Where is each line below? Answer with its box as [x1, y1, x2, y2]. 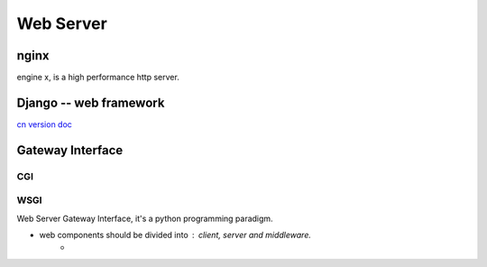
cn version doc [16, 118, 72, 130]
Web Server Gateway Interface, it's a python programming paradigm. [16, 213, 274, 224]
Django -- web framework [16, 95, 165, 110]
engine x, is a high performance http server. [16, 72, 179, 83]
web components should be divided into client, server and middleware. [39, 230, 311, 241]
